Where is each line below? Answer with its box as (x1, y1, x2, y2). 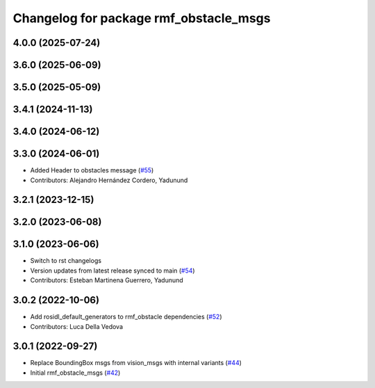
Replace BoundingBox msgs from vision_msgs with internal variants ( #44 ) (30, 359, 242, 367)
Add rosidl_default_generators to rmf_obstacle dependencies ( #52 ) (30, 313, 222, 321)
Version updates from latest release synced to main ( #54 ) (30, 266, 195, 275)
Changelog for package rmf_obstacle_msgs (12, 10, 271, 26)
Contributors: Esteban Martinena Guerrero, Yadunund (30, 276, 183, 284)
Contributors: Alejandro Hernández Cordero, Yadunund (30, 176, 188, 184)
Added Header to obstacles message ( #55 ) (30, 166, 154, 175)
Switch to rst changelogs (30, 257, 102, 265)
